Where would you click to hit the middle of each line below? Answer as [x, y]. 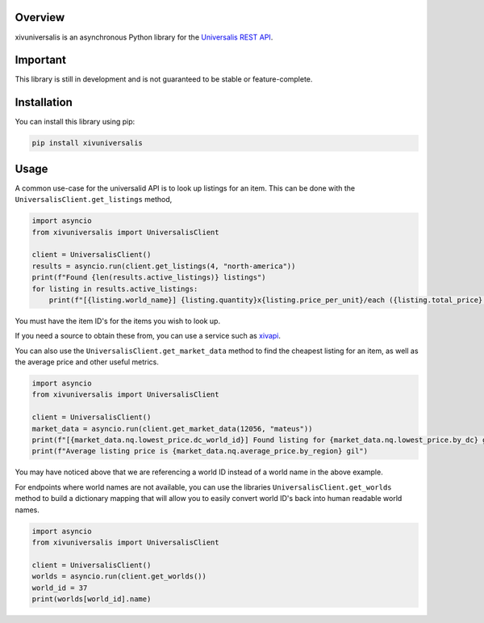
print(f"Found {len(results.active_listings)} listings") [149, 278]
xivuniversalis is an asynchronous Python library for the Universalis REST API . [144, 37]
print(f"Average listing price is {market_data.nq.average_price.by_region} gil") [200, 451]
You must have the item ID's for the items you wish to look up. [118, 321]
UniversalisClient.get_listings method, [94, 200]
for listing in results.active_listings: [115, 288]
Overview [40, 17]
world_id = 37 [60, 587]
